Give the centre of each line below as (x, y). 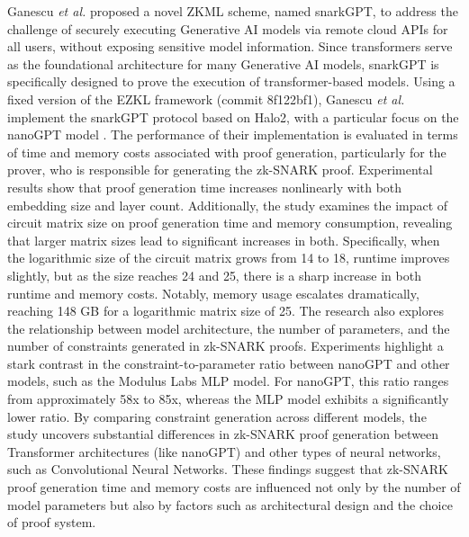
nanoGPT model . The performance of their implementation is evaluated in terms (233, 134)
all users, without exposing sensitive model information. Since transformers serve (230, 46)
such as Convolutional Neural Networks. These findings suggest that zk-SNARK (228, 469)
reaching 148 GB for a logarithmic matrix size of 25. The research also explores (225, 311)
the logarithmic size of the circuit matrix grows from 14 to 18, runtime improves (229, 258)
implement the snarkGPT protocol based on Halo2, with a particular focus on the (233, 116)
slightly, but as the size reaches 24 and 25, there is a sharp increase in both (214, 275)
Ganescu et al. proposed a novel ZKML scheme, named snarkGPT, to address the (233, 11)
